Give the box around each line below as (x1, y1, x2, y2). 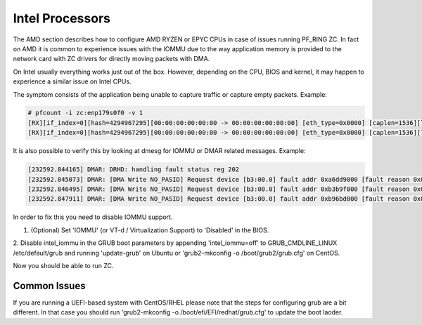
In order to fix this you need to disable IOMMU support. (13, 213, 173, 221)
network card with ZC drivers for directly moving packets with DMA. (13, 55, 210, 63)
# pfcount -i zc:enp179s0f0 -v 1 (27, 109, 143, 117)
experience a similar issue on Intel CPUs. (13, 77, 132, 86)
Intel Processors (13, 11, 110, 26)
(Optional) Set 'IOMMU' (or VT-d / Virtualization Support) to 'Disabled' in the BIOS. (30, 225, 269, 234)
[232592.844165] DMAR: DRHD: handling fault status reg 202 (27, 166, 240, 173)
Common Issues (13, 279, 86, 291)
